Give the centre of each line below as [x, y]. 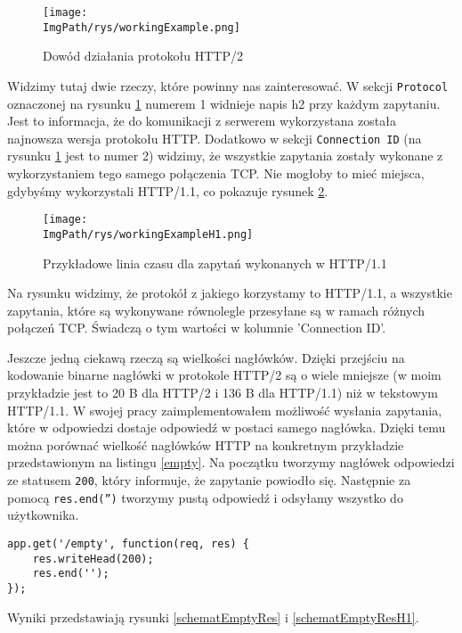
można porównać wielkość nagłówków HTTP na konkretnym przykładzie [206, 444]
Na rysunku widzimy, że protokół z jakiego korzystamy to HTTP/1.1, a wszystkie [230, 293]
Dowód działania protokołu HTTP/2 [143, 56]
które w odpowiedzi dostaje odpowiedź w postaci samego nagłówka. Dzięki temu [227, 427]
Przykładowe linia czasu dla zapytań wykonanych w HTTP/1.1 [215, 263]
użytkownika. [43, 515]
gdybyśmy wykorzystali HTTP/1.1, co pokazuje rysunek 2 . [168, 190]
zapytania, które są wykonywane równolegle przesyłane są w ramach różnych [216, 310]
